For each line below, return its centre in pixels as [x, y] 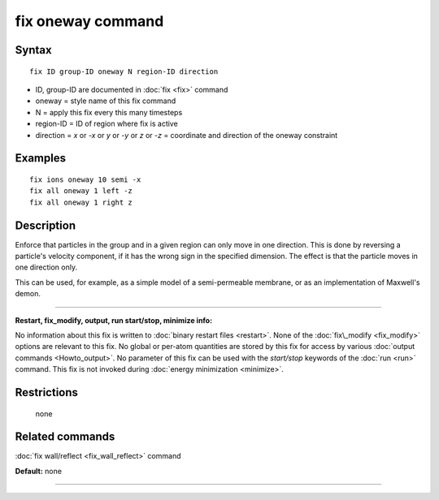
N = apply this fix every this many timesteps [109, 112]
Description [46, 225]
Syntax [33, 50]
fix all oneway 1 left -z [81, 191]
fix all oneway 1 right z [81, 202]
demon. [28, 294]
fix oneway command [89, 21]
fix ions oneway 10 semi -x [85, 179]
